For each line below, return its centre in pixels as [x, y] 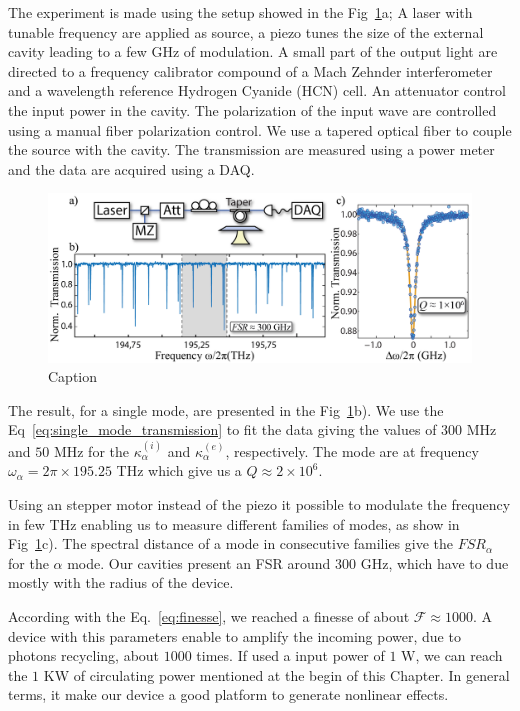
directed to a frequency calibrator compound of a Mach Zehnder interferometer [250, 70]
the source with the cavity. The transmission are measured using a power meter [251, 149]
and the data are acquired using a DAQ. [131, 168]
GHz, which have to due [434, 562]
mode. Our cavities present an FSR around [199, 562]
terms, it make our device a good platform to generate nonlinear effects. [228, 694]
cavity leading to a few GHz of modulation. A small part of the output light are [253, 51]
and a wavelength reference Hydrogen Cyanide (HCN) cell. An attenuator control [257, 90]
